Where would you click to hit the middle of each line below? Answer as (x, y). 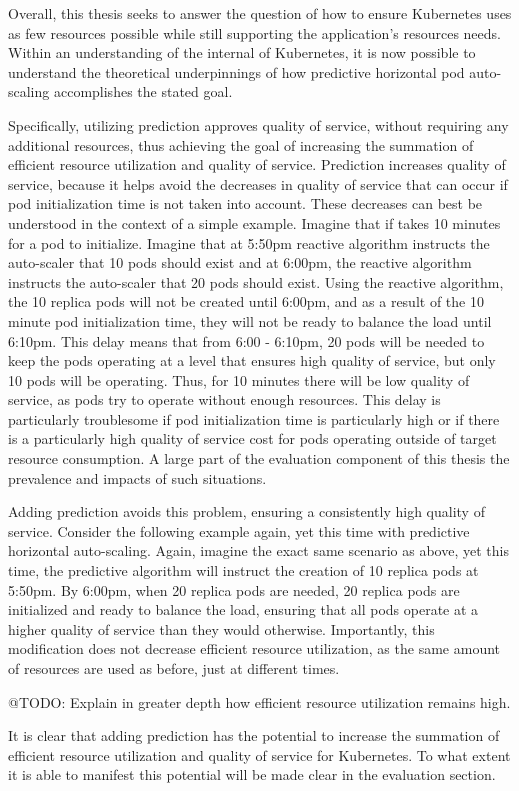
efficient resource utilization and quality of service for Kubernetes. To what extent (259, 754)
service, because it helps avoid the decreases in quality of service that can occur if (258, 183)
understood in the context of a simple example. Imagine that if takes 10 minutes (254, 222)
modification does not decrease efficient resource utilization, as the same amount (254, 648)
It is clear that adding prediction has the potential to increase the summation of (254, 735)
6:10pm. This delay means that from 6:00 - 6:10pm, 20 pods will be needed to (246, 340)
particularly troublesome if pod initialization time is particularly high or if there (254, 418)
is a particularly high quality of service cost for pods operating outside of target (252, 438)
